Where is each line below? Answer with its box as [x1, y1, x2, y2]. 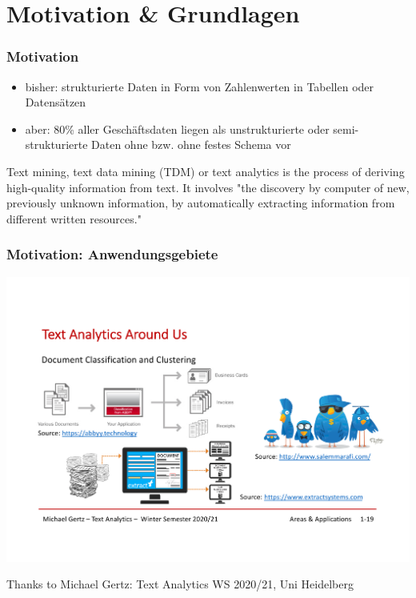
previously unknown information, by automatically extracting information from [6, 195, 395, 211]
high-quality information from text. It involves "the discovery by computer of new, [6, 179, 410, 195]
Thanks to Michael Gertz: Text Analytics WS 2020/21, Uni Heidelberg [6, 576, 354, 592]
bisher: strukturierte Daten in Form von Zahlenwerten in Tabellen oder [25, 78, 374, 94]
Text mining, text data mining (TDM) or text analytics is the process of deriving [6, 163, 405, 179]
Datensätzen [25, 94, 86, 110]
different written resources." [6, 210, 142, 227]
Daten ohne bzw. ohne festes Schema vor [91, 136, 291, 153]
